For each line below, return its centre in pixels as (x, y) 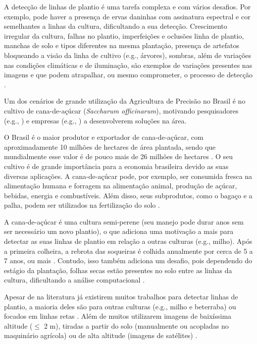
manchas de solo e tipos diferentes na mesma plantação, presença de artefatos (122, 45)
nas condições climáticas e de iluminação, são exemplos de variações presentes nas (128, 65)
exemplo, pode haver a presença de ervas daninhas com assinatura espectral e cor (127, 16)
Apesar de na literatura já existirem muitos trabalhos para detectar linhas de (121, 297)
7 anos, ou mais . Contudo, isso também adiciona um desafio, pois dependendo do (128, 260)
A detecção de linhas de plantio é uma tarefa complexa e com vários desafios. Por (128, 6)
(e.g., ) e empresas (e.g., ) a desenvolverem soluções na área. (95, 120)
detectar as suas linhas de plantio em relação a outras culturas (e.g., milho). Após (128, 241)
